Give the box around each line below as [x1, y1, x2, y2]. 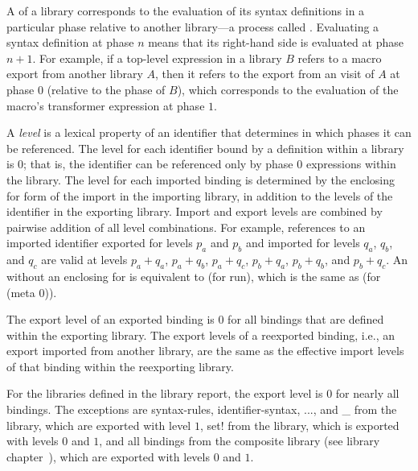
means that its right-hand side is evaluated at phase [148, 34, 404, 51]
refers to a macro [297, 49, 382, 66]
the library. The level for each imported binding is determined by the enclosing [6, 171, 395, 188]
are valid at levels [41, 251, 128, 268]
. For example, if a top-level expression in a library [32, 49, 282, 66]
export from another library [6, 65, 143, 82]
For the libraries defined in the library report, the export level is [6, 385, 323, 402]
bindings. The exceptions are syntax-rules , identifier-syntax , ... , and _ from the [6, 401, 397, 418]
